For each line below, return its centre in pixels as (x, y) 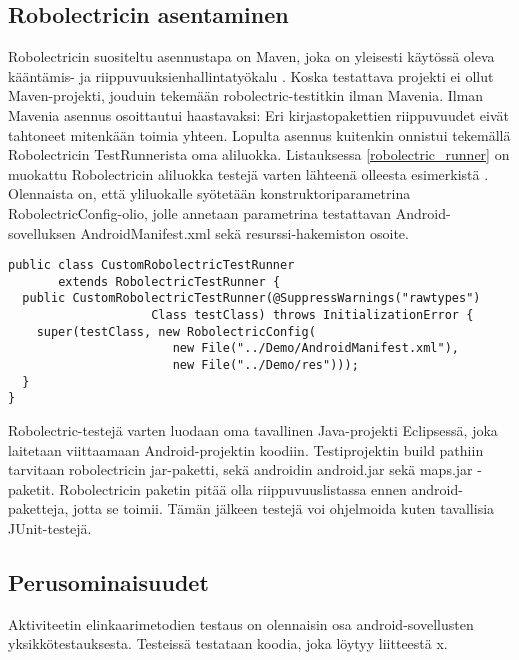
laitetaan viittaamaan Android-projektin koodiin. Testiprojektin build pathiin (246, 449)
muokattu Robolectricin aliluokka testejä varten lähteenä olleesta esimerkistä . (248, 173)
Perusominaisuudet (108, 582)
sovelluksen (42, 232)
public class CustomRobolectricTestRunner (151, 265)
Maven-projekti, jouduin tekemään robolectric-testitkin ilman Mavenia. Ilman (246, 95)
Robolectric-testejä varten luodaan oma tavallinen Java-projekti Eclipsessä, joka (253, 430)
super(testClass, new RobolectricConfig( (176, 331)
